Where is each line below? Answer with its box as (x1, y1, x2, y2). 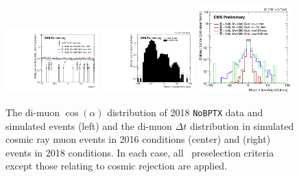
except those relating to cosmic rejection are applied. (5, 159, 228, 173)
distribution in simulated (189, 118, 294, 133)
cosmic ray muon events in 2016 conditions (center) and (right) (5, 132, 271, 146)
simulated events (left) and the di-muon (5, 118, 172, 133)
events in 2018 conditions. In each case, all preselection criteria (5, 145, 274, 159)
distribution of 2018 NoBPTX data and (107, 105, 263, 119)
